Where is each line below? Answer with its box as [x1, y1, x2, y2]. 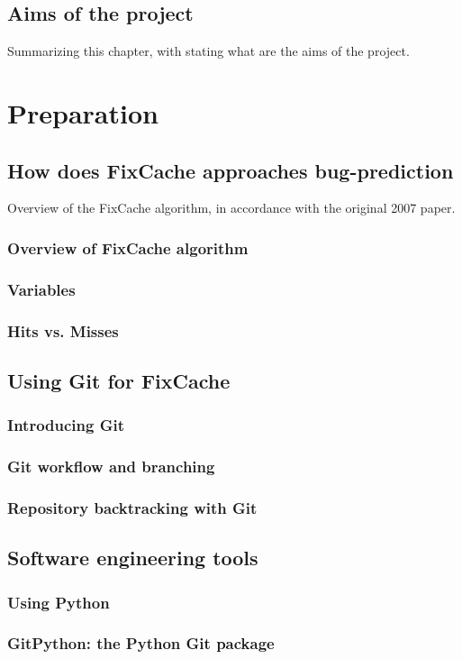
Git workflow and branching [7, 455, 215, 478]
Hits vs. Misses [7, 319, 119, 342]
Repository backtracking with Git [7, 496, 258, 518]
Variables [7, 278, 76, 300]
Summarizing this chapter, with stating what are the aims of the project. [7, 41, 410, 60]
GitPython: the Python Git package [7, 632, 275, 654]
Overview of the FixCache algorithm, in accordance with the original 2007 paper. [7, 198, 456, 217]
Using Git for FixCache [7, 366, 231, 394]
